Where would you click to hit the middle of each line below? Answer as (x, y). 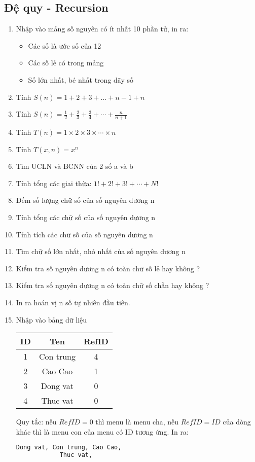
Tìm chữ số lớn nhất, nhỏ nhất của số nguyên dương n (101, 251)
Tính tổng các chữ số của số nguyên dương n (86, 217)
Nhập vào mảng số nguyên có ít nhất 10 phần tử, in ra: (102, 29)
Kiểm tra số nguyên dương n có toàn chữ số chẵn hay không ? (113, 285)
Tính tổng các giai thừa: (54, 183)
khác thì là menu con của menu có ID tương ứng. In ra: (102, 431)
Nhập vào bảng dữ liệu (51, 319)
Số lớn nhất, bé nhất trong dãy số (81, 79)
